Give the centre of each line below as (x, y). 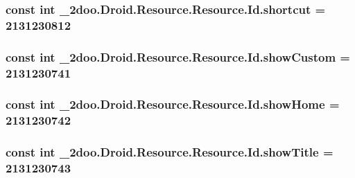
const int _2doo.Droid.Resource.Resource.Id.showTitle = (170, 152)
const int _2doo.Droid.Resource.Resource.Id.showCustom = (178, 56)
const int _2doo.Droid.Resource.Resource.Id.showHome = (173, 104)
